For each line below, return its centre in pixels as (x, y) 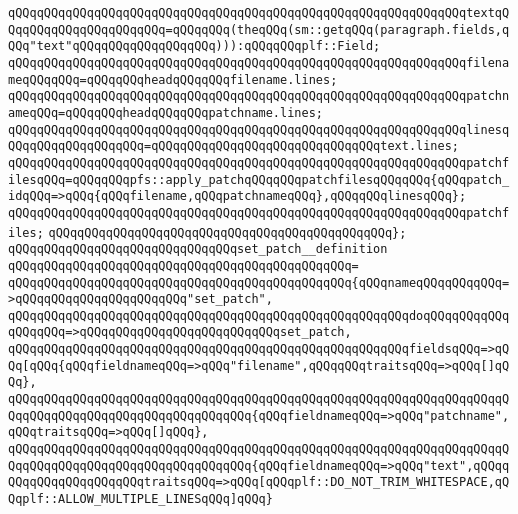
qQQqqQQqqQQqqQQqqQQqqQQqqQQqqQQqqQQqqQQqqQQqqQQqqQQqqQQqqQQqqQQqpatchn (259, 96)
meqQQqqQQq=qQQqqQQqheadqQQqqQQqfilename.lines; (173, 79)
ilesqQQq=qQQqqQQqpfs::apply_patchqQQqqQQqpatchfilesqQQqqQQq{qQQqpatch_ (259, 179)
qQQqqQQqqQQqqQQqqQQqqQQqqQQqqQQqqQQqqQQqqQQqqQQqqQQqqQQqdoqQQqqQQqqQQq (259, 315)
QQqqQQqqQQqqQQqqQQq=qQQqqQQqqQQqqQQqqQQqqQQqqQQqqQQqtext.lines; (234, 146)
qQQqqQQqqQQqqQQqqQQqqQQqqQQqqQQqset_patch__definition (198, 249)
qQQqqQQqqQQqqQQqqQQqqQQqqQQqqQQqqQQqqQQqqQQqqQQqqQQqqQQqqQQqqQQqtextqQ (259, 13)
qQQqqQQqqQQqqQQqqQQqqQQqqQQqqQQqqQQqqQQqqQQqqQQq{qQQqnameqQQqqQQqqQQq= (259, 282)
